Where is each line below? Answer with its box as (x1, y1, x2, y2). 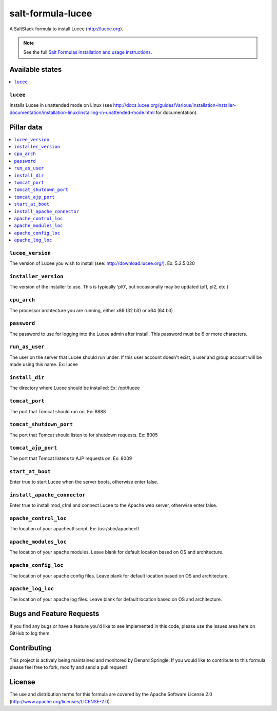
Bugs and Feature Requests (9, 609, 100, 618)
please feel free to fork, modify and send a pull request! (9, 664, 127, 670)
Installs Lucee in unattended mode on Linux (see (9, 102, 112, 108)
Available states (9, 65, 62, 74)
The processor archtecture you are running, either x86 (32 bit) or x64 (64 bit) (9, 307, 173, 313)
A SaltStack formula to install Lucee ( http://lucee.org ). (9, 26, 124, 32)
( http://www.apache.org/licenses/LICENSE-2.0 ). (9, 698, 111, 704)
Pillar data (9, 123, 43, 131)
